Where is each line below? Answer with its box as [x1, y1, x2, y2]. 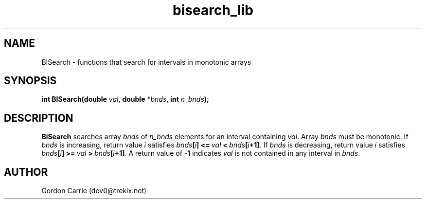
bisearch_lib [173, 2, 253, 18]
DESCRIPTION [4, 111, 73, 124]
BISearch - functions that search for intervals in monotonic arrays [41, 57, 251, 66]
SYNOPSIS [4, 74, 57, 87]
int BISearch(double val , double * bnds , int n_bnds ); [41, 95, 209, 104]
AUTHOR [4, 166, 48, 178]
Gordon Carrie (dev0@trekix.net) [41, 186, 147, 195]
